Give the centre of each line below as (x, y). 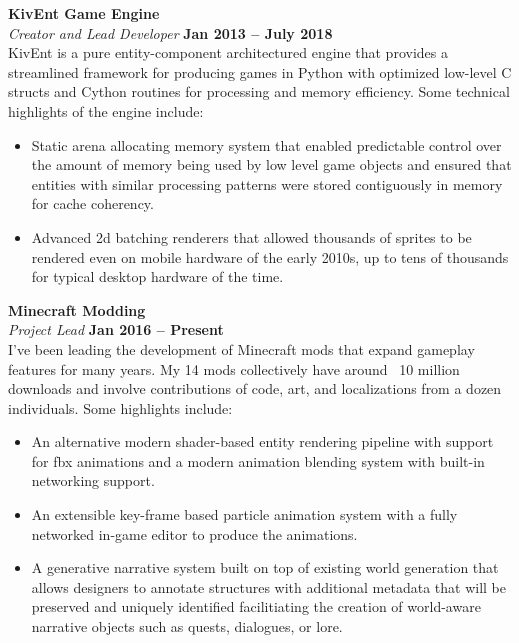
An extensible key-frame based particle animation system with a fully (244, 514)
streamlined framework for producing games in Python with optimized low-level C (260, 71)
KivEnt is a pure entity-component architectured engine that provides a (228, 52)
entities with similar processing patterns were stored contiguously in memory (267, 183)
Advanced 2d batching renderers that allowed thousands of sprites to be (251, 236)
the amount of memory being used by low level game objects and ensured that (271, 164)
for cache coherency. (92, 203)
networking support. (93, 480)
